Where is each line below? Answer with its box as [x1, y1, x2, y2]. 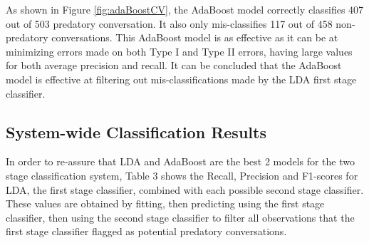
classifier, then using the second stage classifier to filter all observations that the [6, 210, 355, 224]
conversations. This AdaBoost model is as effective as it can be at [51, 30, 338, 45]
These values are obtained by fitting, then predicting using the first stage [6, 196, 325, 211]
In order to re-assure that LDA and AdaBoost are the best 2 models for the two [6, 154, 355, 169]
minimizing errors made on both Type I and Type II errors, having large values [6, 43, 353, 58]
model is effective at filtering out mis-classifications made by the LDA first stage [6, 71, 357, 86]
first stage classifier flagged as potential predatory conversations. [6, 224, 287, 239]
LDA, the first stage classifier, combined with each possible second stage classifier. [6, 182, 364, 197]
